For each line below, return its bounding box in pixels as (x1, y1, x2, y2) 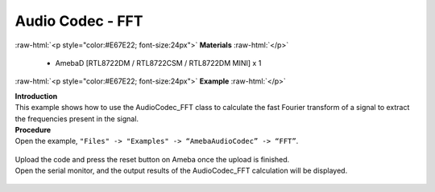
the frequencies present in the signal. (14, 113, 139, 124)
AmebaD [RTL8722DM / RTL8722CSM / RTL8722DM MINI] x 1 (55, 58, 262, 67)
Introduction (14, 91, 58, 100)
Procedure (14, 125, 52, 134)
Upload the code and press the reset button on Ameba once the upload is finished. (14, 154, 290, 164)
